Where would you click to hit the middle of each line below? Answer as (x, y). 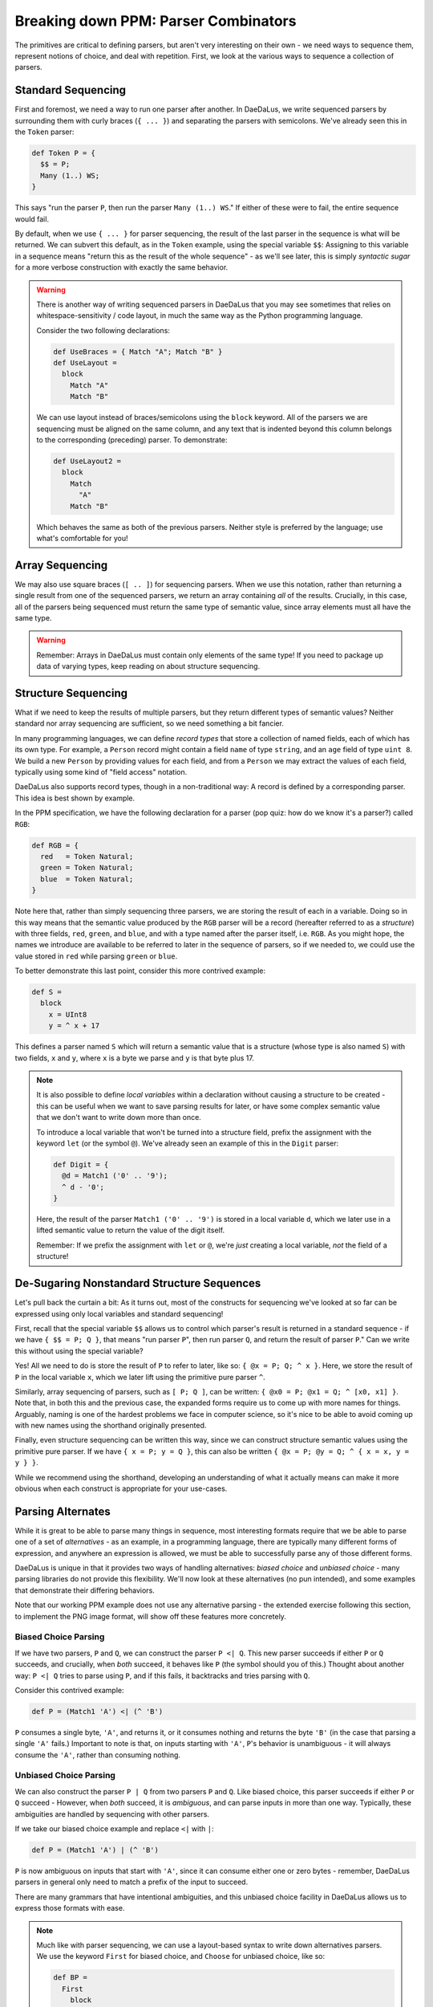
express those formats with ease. (70, 1908)
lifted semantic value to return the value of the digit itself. (130, 1230)
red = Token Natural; (87, 856)
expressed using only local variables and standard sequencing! (119, 1313)
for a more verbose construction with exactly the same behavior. (121, 267)
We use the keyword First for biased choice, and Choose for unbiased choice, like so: (180, 1956)
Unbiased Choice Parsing (65, 1776)
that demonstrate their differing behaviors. (85, 1590)
